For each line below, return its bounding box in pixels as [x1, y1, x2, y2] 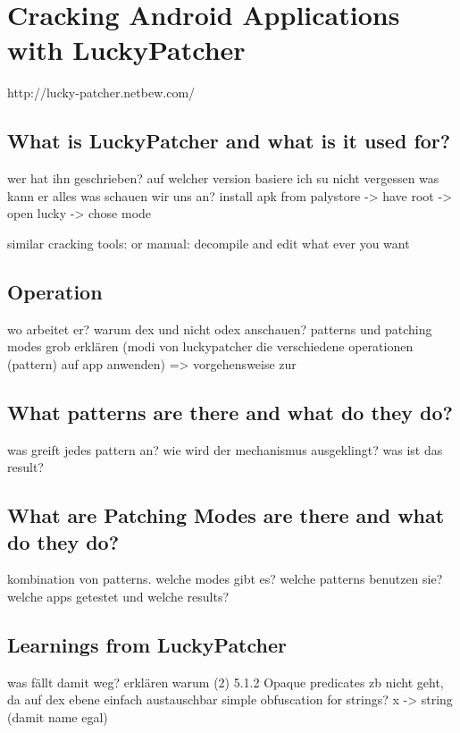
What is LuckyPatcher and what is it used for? [7, 127, 451, 155]
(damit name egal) [7, 708, 108, 727]
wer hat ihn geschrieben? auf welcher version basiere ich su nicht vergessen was [7, 169, 439, 188]
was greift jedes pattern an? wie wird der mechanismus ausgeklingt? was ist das [7, 440, 443, 459]
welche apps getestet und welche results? [7, 587, 230, 606]
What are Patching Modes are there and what [7, 501, 445, 529]
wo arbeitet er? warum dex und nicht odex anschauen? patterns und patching [7, 319, 432, 338]
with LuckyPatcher [7, 31, 246, 68]
